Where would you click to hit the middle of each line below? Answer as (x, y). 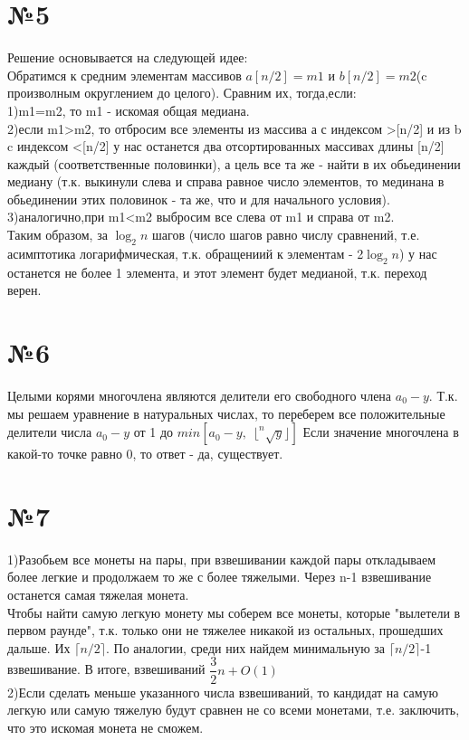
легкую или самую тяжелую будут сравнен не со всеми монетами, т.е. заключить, (234, 710)
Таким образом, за (57, 235)
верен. (24, 290)
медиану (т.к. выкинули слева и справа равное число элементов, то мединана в (226, 181)
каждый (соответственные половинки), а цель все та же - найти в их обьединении (234, 163)
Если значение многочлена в (381, 432)
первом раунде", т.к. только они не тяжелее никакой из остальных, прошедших (225, 630)
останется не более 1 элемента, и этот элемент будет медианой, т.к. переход (217, 272)
